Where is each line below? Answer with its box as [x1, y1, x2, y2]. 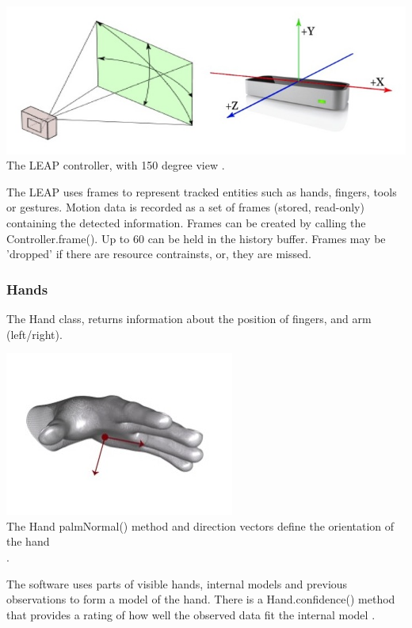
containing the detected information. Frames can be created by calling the [6, 215, 366, 231]
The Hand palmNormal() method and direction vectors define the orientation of [6, 517, 395, 534]
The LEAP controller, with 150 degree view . [6, 157, 225, 173]
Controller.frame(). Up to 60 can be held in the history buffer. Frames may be [6, 230, 386, 246]
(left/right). [6, 325, 63, 342]
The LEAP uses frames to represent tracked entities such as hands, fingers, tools [6, 183, 397, 200]
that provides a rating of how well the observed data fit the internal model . [6, 606, 376, 622]
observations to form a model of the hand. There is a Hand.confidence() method [6, 591, 395, 607]
